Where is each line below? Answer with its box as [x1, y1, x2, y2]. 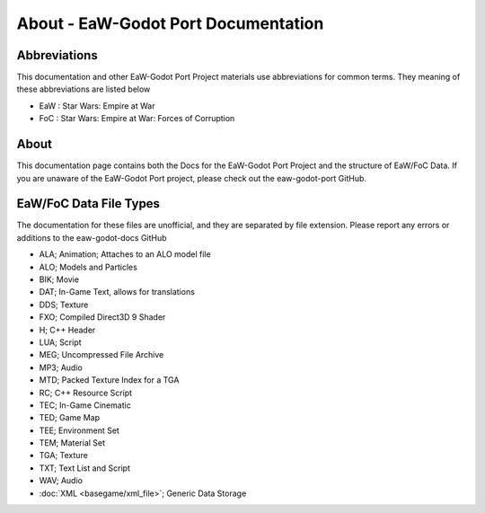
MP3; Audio [39, 362, 83, 373]
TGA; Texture [39, 450, 89, 461]
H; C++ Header [39, 324, 96, 335]
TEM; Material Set [39, 438, 106, 448]
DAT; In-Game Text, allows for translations [39, 287, 195, 297]
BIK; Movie [39, 274, 80, 285]
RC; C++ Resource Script [39, 387, 133, 398]
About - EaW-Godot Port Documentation [16, 13, 324, 33]
